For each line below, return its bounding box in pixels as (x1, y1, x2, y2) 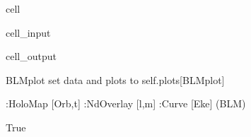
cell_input (6, 25, 51, 40)
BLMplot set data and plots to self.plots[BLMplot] (6, 72, 225, 87)
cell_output (6, 49, 57, 64)
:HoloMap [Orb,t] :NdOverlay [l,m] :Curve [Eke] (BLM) (6, 96, 246, 111)
